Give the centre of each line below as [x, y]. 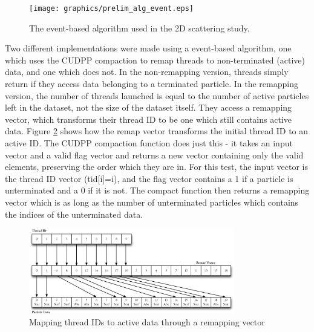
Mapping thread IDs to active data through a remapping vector [147, 322]
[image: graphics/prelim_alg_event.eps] [112, 8]
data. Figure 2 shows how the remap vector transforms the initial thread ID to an [157, 131]
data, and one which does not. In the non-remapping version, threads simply [147, 72]
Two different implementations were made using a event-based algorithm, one [148, 48]
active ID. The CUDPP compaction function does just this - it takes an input [149, 143]
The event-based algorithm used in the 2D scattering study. [139, 28]
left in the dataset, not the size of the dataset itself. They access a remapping [149, 107]
